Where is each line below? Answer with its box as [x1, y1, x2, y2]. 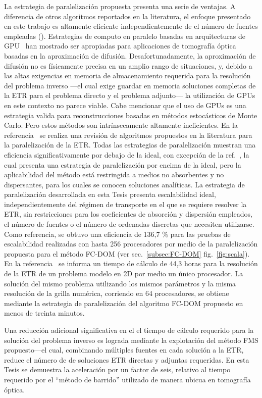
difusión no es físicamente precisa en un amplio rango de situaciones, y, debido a [4, 60, 252, 71]
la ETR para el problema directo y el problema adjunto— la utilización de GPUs [4, 90, 255, 101]
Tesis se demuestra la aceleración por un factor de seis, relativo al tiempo [4, 364, 231, 375]
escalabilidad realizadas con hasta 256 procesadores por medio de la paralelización [4, 238, 258, 249]
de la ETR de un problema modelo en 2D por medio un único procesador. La [4, 268, 243, 279]
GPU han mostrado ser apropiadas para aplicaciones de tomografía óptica [4, 40, 236, 51]
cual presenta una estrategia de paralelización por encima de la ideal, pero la [4, 159, 241, 170]
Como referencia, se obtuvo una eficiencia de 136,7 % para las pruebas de [4, 228, 231, 239]
